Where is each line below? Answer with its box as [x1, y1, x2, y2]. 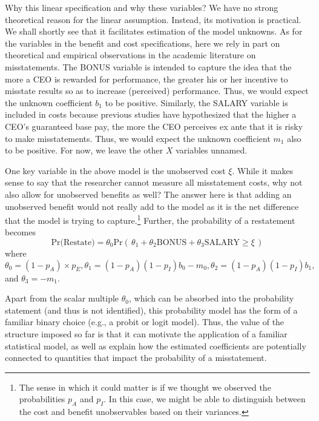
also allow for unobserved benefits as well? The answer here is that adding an [5, 187, 292, 200]
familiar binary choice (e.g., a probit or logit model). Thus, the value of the [5, 315, 284, 328]
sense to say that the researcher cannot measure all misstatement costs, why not [5, 176, 303, 189]
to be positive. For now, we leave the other [5, 144, 163, 157]
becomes [5, 226, 36, 238]
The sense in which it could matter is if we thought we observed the [19, 380, 271, 393]
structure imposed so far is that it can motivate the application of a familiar [5, 327, 288, 340]
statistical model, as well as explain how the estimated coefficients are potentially [5, 339, 306, 352]
